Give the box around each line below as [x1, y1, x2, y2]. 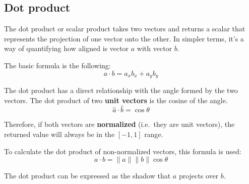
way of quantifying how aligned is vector [4, 43, 129, 54]
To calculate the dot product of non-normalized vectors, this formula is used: [4, 146, 241, 156]
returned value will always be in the [4, 129, 115, 140]
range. [144, 129, 163, 140]
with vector [137, 43, 172, 54]
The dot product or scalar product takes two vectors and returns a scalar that [4, 23, 245, 34]
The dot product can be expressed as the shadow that [4, 170, 171, 181]
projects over [178, 170, 219, 181]
